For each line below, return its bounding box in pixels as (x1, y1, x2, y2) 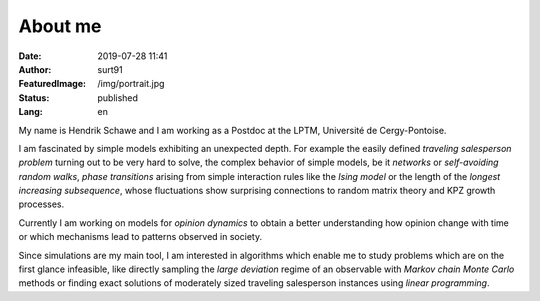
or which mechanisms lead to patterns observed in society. (18, 231, 263, 243)
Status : (18, 91, 50, 104)
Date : (18, 50, 42, 62)
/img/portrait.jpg (97, 78, 165, 90)
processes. (18, 198, 65, 210)
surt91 (97, 63, 124, 75)
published (97, 91, 139, 104)
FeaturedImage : (18, 78, 87, 90)
